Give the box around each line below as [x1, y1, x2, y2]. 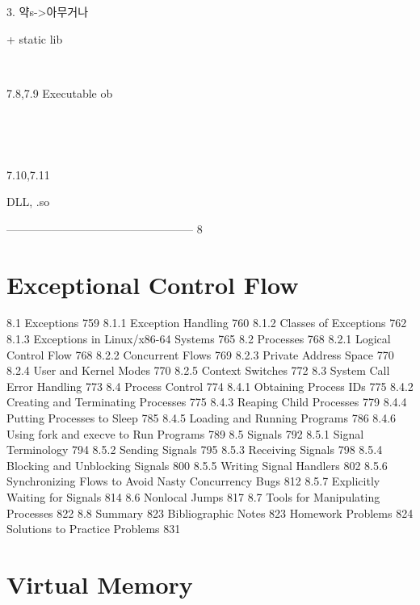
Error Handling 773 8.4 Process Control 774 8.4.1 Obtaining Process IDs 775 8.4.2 [6, 377, 414, 394]
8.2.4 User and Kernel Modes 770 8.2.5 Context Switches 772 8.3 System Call [6, 362, 390, 379]
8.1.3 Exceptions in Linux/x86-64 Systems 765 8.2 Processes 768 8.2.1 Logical [6, 330, 391, 347]
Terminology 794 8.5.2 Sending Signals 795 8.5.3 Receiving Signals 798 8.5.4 [6, 441, 383, 458]
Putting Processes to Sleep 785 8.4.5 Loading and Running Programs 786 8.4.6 [6, 410, 397, 426]
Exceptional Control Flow [6, 267, 299, 300]
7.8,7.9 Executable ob [6, 84, 113, 101]
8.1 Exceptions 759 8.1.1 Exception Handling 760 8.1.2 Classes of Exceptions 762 [6, 314, 407, 331]
